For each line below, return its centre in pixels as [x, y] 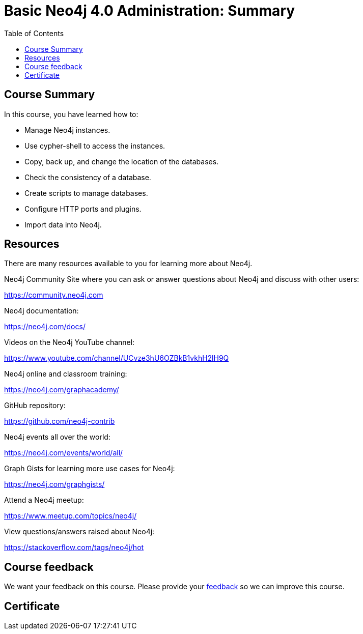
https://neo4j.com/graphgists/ [54, 484]
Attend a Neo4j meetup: [44, 500]
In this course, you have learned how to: [71, 114]
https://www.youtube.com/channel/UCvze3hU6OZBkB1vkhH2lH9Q [117, 358]
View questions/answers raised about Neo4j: [79, 532]
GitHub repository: [35, 406]
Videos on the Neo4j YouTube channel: [69, 342]
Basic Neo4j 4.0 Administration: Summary [150, 11]
